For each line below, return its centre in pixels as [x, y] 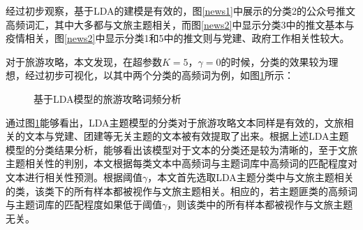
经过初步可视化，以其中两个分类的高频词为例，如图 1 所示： [159, 75]
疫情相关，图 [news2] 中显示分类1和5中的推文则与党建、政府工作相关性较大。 [178, 38]
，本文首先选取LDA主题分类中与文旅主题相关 [251, 177]
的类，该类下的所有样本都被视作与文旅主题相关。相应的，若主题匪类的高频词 [181, 191]
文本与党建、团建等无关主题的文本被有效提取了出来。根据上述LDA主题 [187, 136]
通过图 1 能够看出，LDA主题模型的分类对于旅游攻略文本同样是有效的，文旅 [175, 122]
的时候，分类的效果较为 [275, 61]
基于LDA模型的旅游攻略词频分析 [108, 98]
